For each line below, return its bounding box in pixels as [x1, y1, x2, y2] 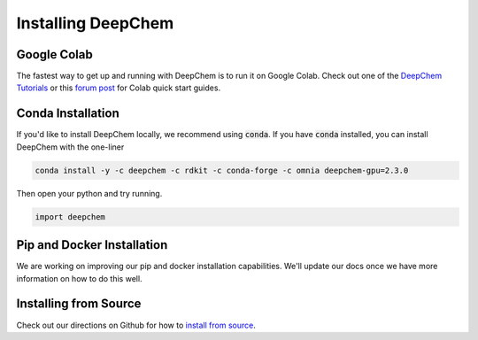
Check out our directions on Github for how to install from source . [16, 320, 256, 330]
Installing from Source [16, 297, 142, 312]
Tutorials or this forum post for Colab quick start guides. [16, 82, 221, 93]
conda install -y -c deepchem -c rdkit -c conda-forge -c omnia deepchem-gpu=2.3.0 [35, 165, 409, 175]
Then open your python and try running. [16, 188, 163, 198]
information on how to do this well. [16, 273, 143, 283]
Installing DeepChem [16, 13, 174, 33]
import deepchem [35, 212, 106, 221]
